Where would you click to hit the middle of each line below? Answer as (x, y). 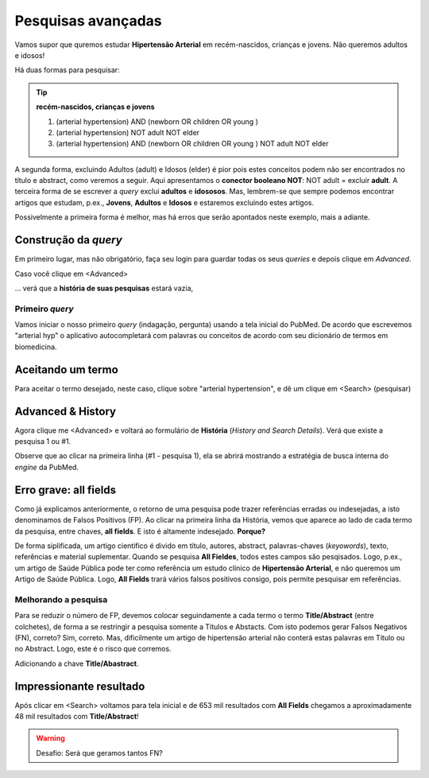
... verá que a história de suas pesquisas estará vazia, (104, 288)
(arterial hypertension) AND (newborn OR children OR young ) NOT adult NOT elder (192, 144)
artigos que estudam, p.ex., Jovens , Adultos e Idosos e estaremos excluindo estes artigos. (164, 202)
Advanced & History (66, 411)
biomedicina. (36, 347)
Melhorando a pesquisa (61, 599)
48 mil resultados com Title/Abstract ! (77, 717)
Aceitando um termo (66, 370)
